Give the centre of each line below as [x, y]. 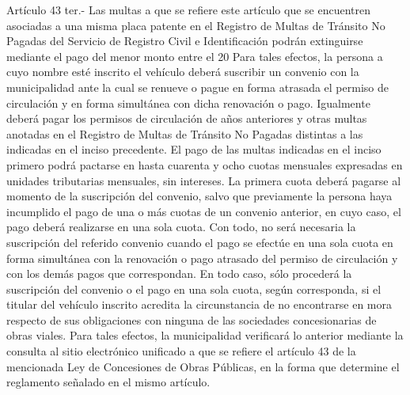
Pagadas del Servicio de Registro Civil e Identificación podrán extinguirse [185, 41]
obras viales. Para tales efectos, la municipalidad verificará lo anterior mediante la [205, 335]
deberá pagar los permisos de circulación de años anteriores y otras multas [187, 118]
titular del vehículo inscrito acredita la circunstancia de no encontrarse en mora [199, 304]
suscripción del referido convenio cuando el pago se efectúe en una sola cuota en [200, 242]
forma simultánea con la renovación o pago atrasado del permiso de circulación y [202, 258]
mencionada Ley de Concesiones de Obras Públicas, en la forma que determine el [203, 366]
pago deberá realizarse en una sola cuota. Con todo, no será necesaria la [181, 227]
